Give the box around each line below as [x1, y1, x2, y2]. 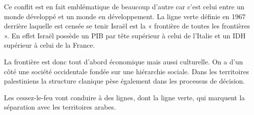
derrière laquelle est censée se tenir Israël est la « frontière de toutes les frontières [4, 21, 250, 31]
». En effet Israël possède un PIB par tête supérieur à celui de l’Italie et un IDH [4, 30, 246, 40]
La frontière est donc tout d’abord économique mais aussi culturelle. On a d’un [4, 56, 243, 66]
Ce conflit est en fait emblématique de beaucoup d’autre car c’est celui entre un [4, 1, 245, 11]
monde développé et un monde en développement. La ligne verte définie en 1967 [4, 11, 246, 21]
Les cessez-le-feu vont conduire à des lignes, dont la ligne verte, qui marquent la [4, 92, 245, 102]
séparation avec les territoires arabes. [4, 102, 116, 112]
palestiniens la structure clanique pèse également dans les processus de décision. [4, 76, 245, 86]
